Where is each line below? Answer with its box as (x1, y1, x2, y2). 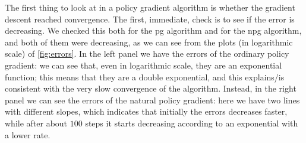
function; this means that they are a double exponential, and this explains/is (5, 70, 285, 83)
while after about (5, 116, 68, 129)
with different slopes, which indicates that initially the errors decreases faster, (5, 105, 288, 118)
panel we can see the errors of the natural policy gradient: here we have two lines (5, 93, 300, 106)
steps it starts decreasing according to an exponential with (85, 116, 298, 129)
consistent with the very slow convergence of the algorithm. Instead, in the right (5, 82, 296, 95)
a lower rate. (5, 128, 51, 141)
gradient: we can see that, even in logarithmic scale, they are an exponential (5, 58, 282, 71)
